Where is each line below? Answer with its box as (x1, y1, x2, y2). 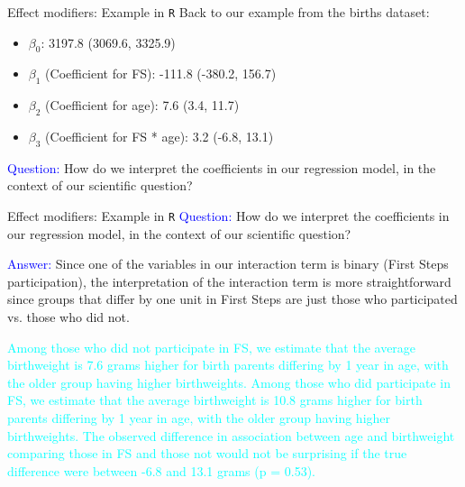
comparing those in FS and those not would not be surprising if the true (7, 444, 407, 463)
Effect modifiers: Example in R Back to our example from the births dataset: (7, 3, 430, 21)
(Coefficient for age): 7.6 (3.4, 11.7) (45, 96, 240, 115)
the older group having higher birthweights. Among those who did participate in (7, 372, 451, 391)
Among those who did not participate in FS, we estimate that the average (7, 337, 416, 356)
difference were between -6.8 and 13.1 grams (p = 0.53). (7, 461, 315, 480)
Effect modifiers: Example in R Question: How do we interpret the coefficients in (7, 207, 450, 225)
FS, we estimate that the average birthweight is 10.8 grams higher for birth (7, 391, 423, 409)
